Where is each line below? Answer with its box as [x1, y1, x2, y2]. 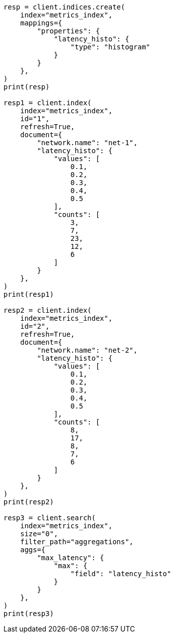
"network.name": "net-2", [37, 346, 138, 354]
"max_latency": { [37, 554, 104, 562]
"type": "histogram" [70, 43, 151, 51]
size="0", [20, 530, 58, 538]
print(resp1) [3, 290, 54, 298]
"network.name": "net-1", [37, 139, 138, 147]
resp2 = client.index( [3, 306, 92, 314]
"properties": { [37, 27, 100, 35]
